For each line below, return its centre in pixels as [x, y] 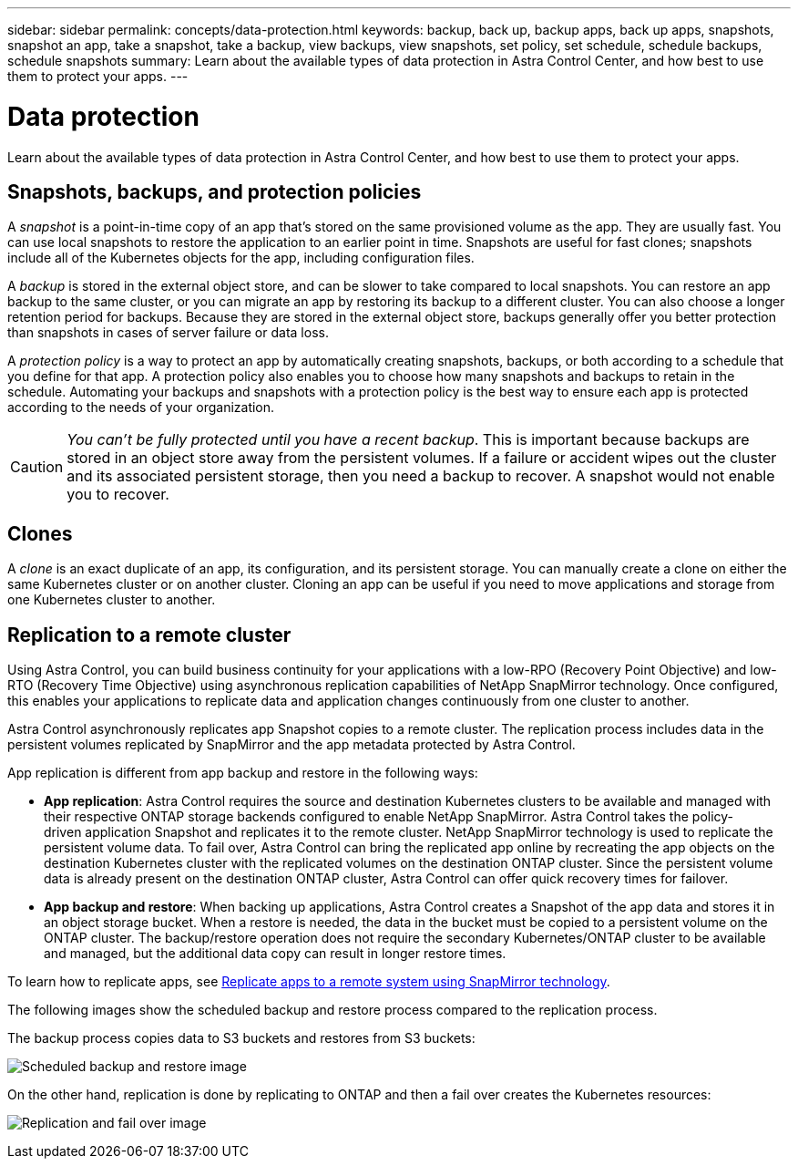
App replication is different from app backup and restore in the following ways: [243, 773]
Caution [37, 467]
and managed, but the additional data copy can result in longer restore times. [275, 954]
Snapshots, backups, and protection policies [215, 191]
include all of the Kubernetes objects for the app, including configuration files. [241, 258]
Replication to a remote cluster [149, 635]
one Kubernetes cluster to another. [112, 600]
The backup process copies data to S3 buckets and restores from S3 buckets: [241, 1038]
